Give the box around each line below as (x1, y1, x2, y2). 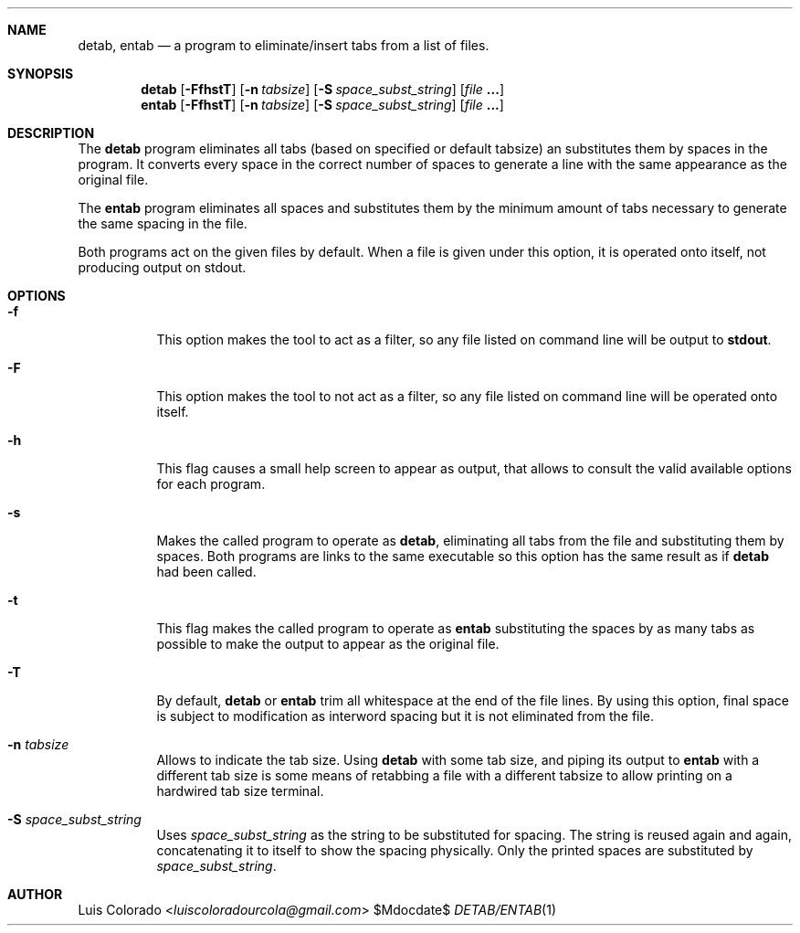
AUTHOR (7, 886, 63, 902)
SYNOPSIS (7, 66, 74, 81)
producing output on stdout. (78, 260, 247, 275)
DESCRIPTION (7, 125, 95, 141)
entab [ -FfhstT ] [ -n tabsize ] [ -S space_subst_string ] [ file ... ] (141, 97, 504, 112)
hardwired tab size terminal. (156, 783, 324, 799)
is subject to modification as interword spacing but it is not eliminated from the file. (156, 708, 655, 724)
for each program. (156, 476, 266, 492)
